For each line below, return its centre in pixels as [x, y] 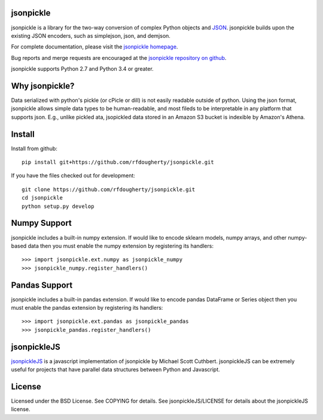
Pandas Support [42, 285]
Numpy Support [41, 223]
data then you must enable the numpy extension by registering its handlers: [121, 246]
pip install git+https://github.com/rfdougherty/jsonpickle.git [118, 162]
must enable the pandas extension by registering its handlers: [87, 308]
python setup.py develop [58, 206]
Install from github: [34, 148]
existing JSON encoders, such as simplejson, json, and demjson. [91, 35]
